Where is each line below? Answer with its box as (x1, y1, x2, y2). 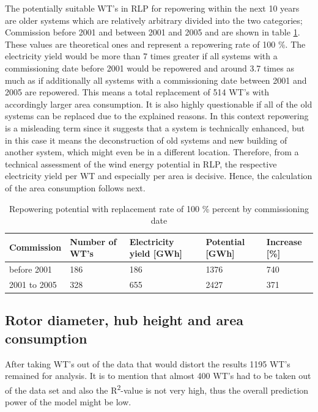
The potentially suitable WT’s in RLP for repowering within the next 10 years (5, 2, 300, 14)
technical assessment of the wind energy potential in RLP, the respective (5, 157, 277, 170)
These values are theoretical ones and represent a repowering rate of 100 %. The (5, 37, 306, 50)
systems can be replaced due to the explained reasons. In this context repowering (5, 109, 309, 122)
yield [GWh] (129, 247, 183, 260)
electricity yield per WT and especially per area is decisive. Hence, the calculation (5, 169, 312, 182)
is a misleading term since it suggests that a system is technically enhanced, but (5, 121, 305, 134)
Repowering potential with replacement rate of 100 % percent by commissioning (9, 202, 309, 215)
